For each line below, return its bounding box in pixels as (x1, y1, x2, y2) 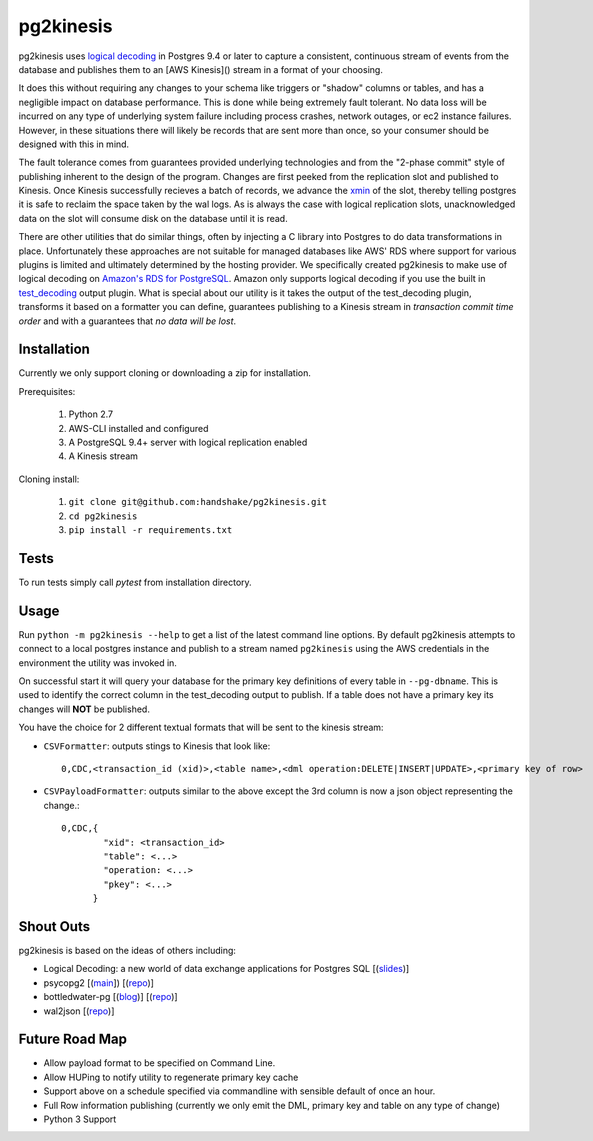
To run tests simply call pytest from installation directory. (18, 576, 252, 588)
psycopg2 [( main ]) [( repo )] (43, 976, 155, 989)
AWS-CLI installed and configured (68, 422, 209, 434)
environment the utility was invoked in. (18, 656, 177, 669)
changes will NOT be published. (18, 703, 150, 715)
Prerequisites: (18, 385, 76, 397)
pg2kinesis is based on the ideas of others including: (18, 944, 237, 956)
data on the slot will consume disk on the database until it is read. (18, 212, 289, 224)
